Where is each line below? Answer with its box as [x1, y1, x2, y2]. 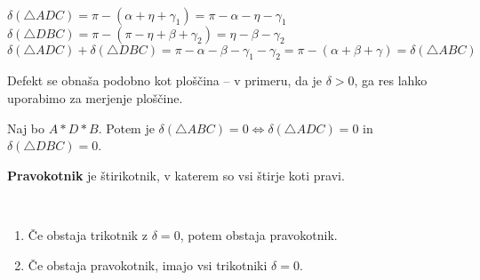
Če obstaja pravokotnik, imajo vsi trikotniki [28, 255, 268, 274]
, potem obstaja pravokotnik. [180, 225, 338, 244]
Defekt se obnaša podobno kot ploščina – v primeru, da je [7, 71, 323, 90]
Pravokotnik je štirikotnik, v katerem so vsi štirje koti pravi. [7, 165, 345, 184]
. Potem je [98, 118, 155, 137]
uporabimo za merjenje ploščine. [7, 88, 183, 107]
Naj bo [7, 118, 45, 137]
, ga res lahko [354, 71, 428, 90]
